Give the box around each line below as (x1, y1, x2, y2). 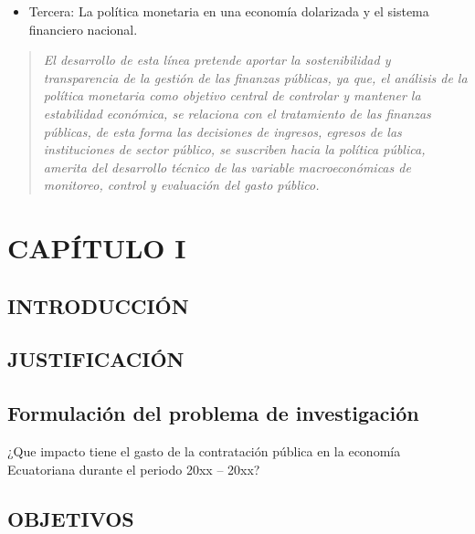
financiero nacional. (28, 19, 138, 38)
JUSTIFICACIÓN (7, 345, 185, 373)
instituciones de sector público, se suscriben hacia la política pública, (43, 140, 426, 159)
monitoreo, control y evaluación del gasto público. (43, 175, 320, 194)
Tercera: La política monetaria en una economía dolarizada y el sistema (28, 2, 429, 20)
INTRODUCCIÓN (7, 291, 189, 319)
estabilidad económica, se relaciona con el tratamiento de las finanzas (43, 103, 431, 122)
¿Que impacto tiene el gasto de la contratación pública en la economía (7, 442, 401, 461)
